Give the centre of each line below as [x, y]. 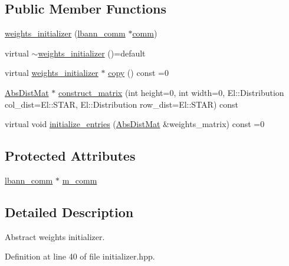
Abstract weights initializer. [55, 236]
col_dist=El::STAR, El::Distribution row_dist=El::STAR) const [121, 104]
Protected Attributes [70, 156]
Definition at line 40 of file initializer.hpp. [80, 256]
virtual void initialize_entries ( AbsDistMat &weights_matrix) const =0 [135, 124]
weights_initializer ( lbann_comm [65, 33]
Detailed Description [69, 212]
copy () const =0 [138, 73]
